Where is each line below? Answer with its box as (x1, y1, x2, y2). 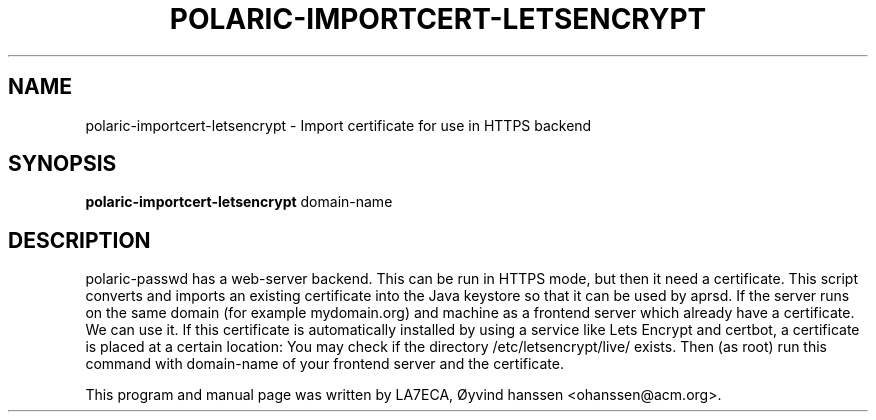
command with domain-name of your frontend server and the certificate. (85, 355, 564, 373)
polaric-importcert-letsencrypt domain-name (85, 193, 393, 211)
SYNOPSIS (8, 151, 117, 177)
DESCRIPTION (8, 227, 151, 253)
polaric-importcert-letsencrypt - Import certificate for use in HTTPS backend (85, 116, 592, 134)
